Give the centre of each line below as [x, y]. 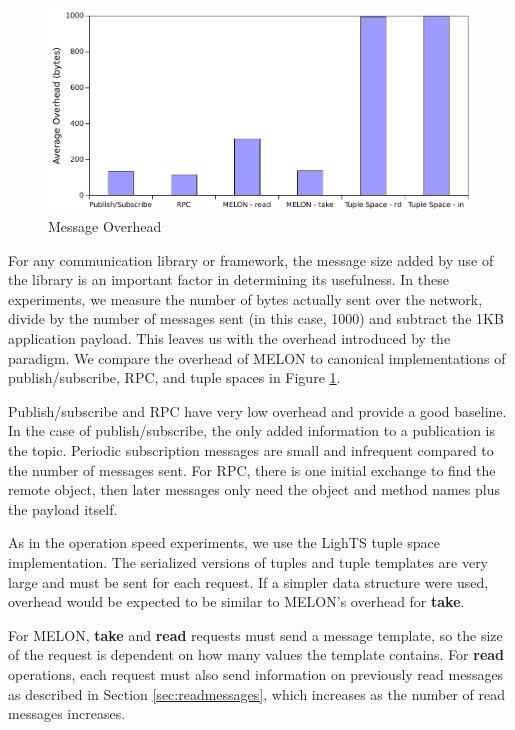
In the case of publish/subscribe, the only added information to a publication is [252, 430]
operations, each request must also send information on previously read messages [256, 673]
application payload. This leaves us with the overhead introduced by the [229, 338]
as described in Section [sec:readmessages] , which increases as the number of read [257, 693]
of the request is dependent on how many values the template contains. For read [256, 654]
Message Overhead [105, 226]
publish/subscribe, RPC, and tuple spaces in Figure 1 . [174, 377]
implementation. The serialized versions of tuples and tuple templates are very [248, 562]
